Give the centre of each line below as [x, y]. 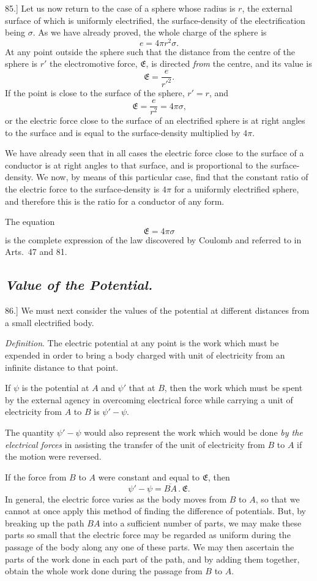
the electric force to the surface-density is [82, 189]
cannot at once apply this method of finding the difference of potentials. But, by [155, 511]
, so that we [278, 499]
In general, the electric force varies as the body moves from [116, 499]
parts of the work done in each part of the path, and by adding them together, [152, 559]
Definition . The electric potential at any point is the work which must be [142, 343]
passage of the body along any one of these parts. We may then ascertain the [150, 546]
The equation [30, 222]
